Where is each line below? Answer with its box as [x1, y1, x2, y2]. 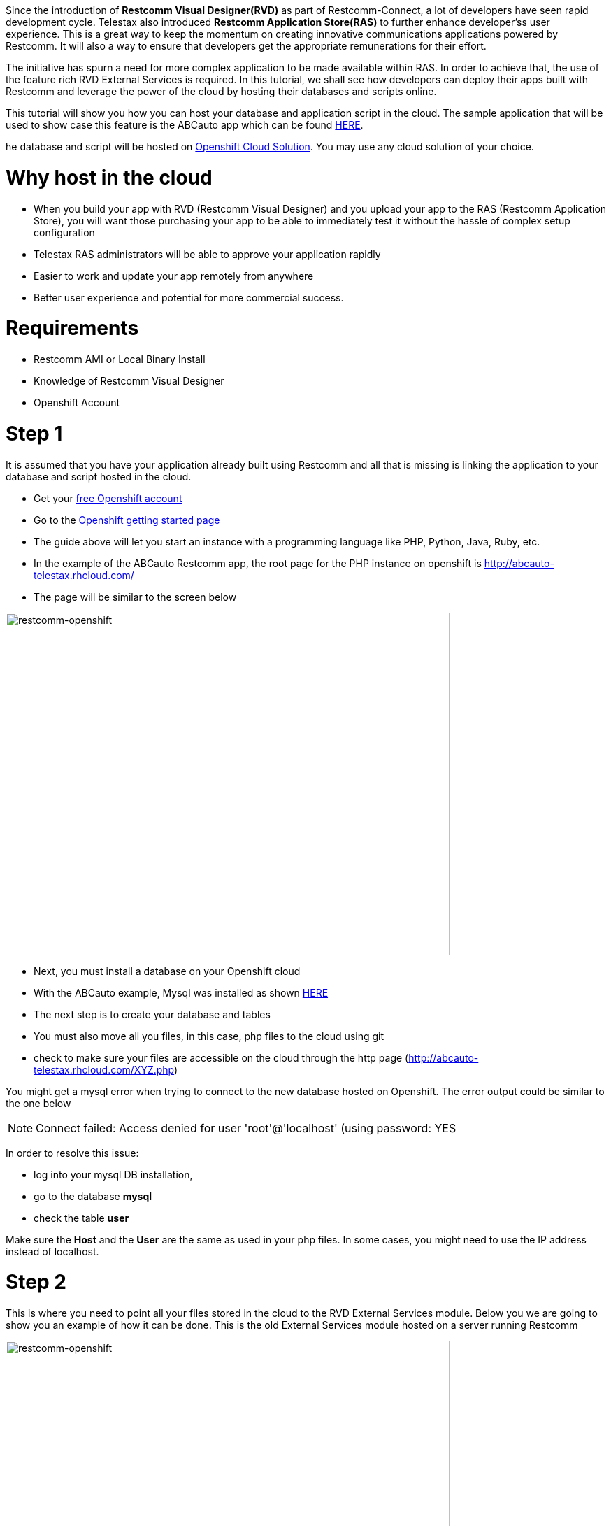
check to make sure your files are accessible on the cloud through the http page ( [34, 1051, 409, 1064]
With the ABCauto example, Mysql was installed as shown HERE [34, 986, 329, 999]
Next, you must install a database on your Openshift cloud [34, 964, 301, 977]
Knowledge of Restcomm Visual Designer [34, 375, 224, 387]
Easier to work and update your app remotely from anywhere [34, 269, 314, 282]
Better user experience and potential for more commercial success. [34, 291, 344, 304]
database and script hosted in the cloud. [6, 470, 192, 483]
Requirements [6, 316, 139, 341]
